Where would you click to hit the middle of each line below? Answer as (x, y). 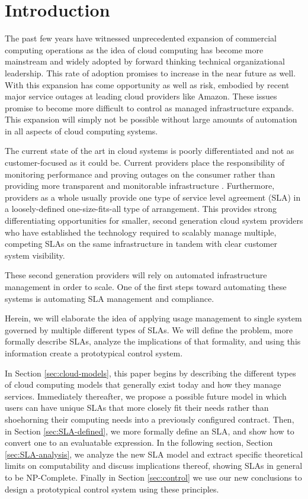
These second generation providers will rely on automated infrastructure (136, 275)
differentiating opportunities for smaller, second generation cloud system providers (154, 220)
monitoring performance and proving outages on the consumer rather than (140, 174)
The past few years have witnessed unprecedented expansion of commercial (141, 38)
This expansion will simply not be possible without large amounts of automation (151, 119)
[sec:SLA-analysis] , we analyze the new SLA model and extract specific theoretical (154, 454)
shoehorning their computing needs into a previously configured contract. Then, (150, 419)
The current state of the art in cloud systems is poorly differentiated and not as (150, 151)
